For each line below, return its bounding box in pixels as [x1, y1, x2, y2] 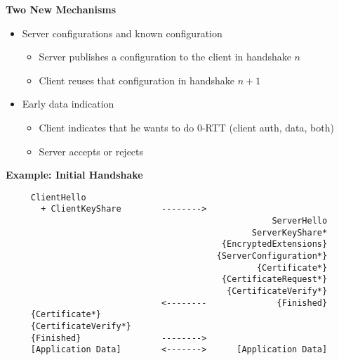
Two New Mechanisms [6, 2, 117, 16]
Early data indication [22, 96, 114, 111]
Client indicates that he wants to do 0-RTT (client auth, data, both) [39, 120, 334, 134]
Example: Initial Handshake [6, 167, 143, 182]
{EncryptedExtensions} [221, 239, 328, 250]
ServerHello [272, 216, 328, 226]
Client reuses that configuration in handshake [39, 72, 234, 87]
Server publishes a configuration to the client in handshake [39, 49, 291, 64]
